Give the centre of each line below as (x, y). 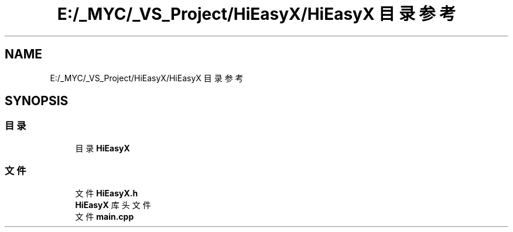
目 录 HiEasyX (102, 148)
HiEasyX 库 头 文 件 (113, 205)
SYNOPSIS (37, 101)
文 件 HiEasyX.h (107, 193)
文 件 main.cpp (105, 216)
